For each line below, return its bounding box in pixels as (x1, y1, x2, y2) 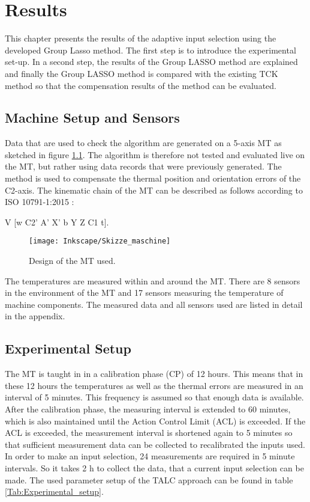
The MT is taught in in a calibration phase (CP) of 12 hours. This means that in (5, 367, 303, 380)
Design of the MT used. (29, 254, 116, 267)
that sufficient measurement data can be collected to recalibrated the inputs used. (5, 438, 305, 450)
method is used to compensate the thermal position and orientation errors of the (5, 172, 301, 185)
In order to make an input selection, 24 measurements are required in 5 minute (5, 450, 295, 462)
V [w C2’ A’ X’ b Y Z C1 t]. (5, 215, 109, 228)
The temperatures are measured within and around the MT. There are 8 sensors (5, 274, 300, 287)
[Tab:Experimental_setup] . (5, 485, 104, 498)
